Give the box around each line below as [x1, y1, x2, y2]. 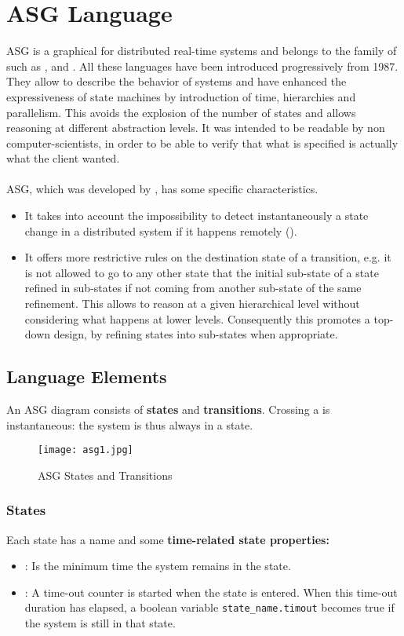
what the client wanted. [6, 150, 120, 166]
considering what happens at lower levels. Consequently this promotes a [24, 310, 370, 327]
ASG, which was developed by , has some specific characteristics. [6, 181, 318, 197]
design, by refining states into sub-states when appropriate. [53, 326, 338, 342]
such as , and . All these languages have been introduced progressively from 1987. [6, 57, 399, 74]
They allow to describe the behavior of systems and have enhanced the [6, 73, 347, 90]
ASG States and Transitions [38, 466, 173, 483]
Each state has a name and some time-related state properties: [6, 531, 329, 547]
